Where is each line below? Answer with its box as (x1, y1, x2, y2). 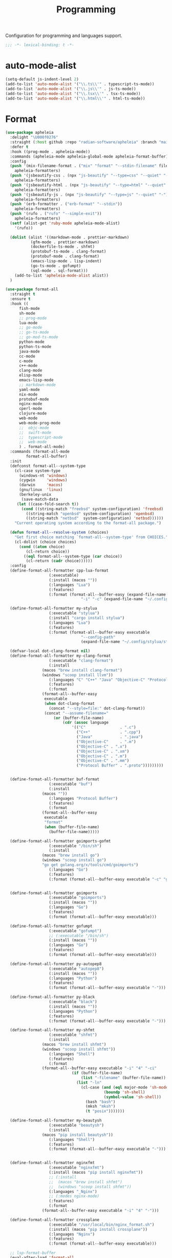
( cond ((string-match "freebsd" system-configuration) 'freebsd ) (21, 506, 164, 512)
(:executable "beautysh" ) (49, 1123, 104, 1128)
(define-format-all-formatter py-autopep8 (10, 961, 102, 967)
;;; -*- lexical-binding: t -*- (5, 43, 74, 48)
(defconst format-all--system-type (10, 463, 86, 468)
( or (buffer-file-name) (53, 715, 104, 720)
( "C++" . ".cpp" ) (76, 730, 141, 735)
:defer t (10, 144, 29, 149)
